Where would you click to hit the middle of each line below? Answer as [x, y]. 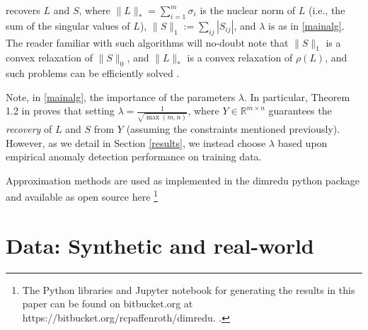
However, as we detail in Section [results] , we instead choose [136, 142]
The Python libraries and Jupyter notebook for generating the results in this [189, 289]
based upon [303, 142]
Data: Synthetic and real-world [160, 245]
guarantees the [300, 111]
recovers [23, 10]
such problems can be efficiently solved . [93, 73]
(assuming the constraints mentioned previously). [233, 129]
